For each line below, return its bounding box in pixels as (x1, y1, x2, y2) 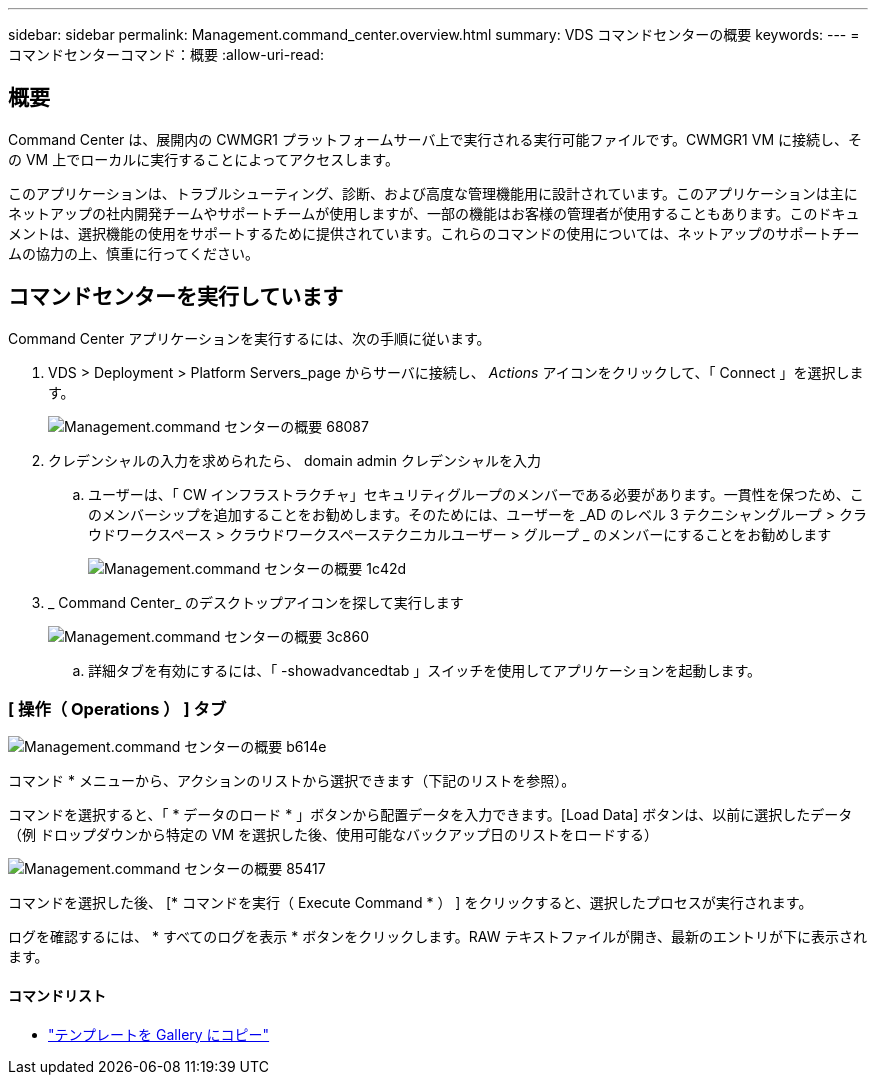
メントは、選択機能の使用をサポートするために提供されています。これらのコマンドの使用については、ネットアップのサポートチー (8, 224, 860, 242)
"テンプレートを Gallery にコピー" (48, 1025, 270, 1043)
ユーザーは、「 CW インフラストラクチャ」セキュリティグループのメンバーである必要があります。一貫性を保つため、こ (88, 485, 864, 503)
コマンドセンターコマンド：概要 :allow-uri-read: (8, 46, 324, 63)
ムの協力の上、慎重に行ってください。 (8, 244, 259, 262)
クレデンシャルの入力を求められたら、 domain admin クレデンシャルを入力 (48, 451, 541, 469)
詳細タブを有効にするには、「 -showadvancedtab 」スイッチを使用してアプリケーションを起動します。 (88, 661, 762, 679)
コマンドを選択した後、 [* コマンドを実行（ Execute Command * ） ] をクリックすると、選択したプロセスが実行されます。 (8, 894, 813, 912)
